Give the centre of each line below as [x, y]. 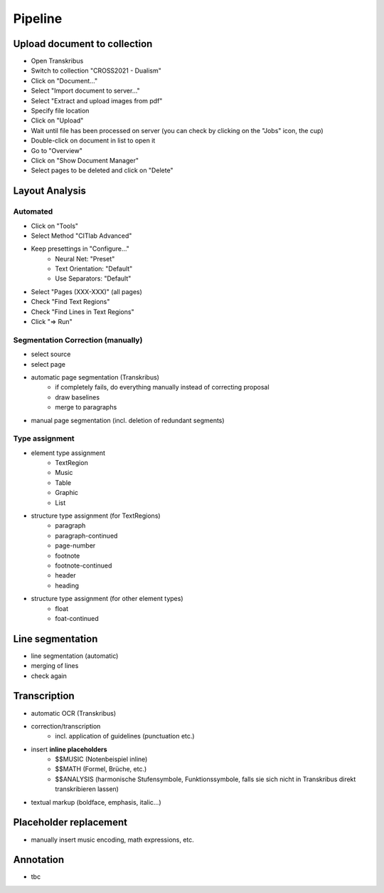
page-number [75, 545]
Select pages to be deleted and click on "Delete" [102, 170]
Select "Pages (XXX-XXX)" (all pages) [86, 291]
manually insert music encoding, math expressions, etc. [113, 840]
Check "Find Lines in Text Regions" [82, 312]
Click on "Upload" [57, 120]
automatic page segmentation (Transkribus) [95, 377]
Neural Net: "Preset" [85, 258]
